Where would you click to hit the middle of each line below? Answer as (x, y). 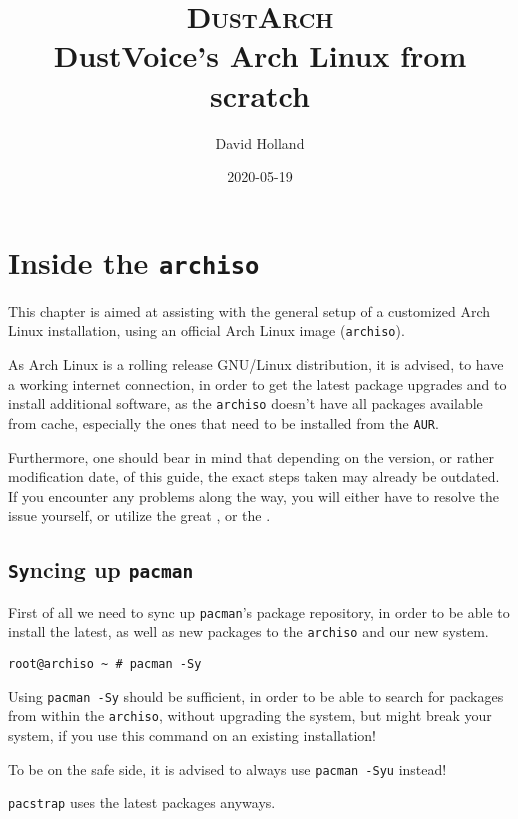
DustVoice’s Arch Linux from (260, 55)
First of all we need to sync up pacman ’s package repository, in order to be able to (259, 611)
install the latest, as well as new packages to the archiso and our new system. (248, 631)
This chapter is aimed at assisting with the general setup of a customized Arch (249, 310)
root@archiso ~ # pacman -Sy (105, 663)
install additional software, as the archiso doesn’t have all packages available (245, 403)
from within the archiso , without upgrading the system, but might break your (250, 715)
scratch (260, 94)
